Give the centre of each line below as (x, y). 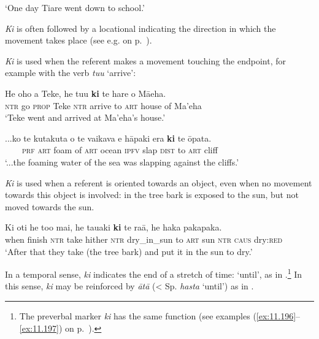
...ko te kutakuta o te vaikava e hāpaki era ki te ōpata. (108, 138)
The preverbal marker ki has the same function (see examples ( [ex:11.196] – (160, 315)
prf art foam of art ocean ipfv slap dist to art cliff (120, 150)
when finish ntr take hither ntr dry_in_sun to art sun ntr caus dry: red (144, 239)
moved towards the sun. (50, 206)
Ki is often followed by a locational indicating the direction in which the (140, 28)
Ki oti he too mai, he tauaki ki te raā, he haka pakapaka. (113, 227)
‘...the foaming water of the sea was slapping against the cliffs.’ (122, 162)
